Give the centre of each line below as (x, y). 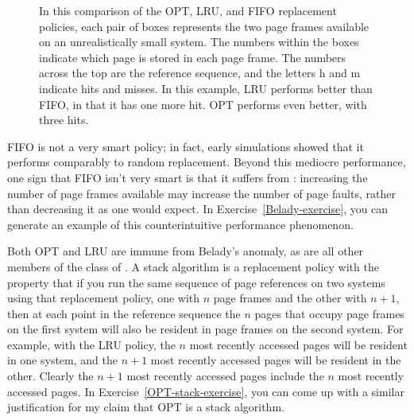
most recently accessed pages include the (225, 376)
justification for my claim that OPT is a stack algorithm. (146, 407)
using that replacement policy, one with (104, 298)
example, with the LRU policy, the (91, 344)
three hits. (64, 120)
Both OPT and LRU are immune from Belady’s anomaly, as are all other (186, 251)
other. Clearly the (50, 376)
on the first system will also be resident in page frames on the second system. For (205, 329)
